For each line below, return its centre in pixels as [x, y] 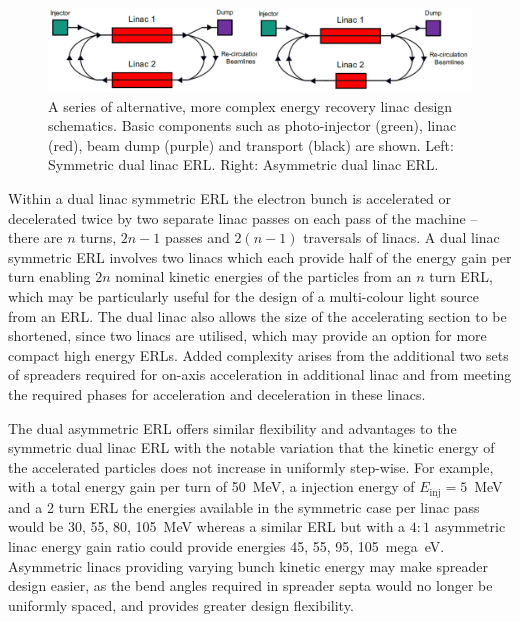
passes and [197, 237]
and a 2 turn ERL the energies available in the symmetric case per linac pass [244, 506]
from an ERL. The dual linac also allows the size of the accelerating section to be [257, 315]
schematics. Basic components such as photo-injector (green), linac [252, 125]
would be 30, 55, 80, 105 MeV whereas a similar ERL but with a [207, 526]
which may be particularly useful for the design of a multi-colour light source [244, 295]
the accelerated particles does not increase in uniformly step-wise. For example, [251, 466]
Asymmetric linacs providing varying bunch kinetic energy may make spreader [248, 565]
